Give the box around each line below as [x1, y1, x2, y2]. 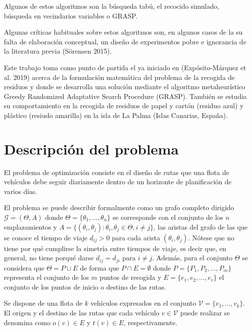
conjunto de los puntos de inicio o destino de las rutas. [4, 281, 166, 292]
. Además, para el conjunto [152, 253, 233, 263]
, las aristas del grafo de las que [153, 221, 248, 232]
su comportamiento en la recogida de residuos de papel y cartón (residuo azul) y [4, 100, 244, 111]
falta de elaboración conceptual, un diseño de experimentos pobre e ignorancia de [4, 36, 247, 46]
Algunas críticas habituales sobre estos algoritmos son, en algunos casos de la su [4, 27, 243, 37]
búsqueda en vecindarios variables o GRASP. [4, 10, 138, 20]
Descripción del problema [4, 138, 179, 158]
